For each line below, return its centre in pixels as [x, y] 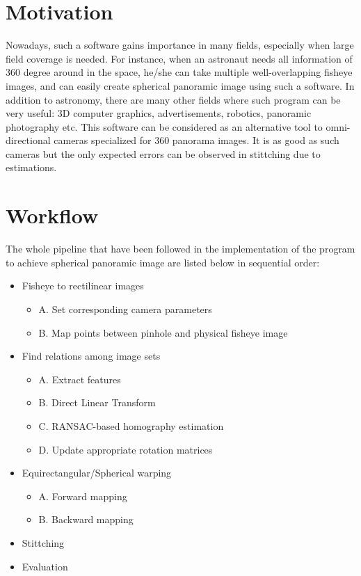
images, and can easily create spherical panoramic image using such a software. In [180, 85]
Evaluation [45, 566]
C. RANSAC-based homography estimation [131, 425]
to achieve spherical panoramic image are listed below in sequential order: [163, 262]
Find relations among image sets [91, 356]
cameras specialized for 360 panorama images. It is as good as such [196, 140]
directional [28, 140]
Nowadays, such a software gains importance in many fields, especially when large [180, 45]
